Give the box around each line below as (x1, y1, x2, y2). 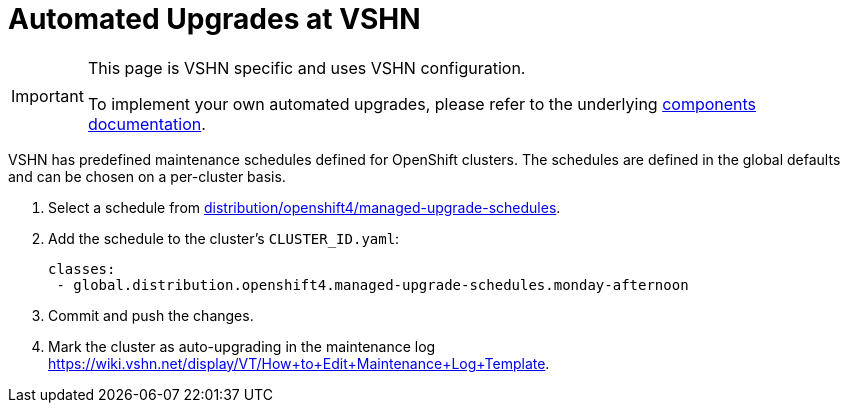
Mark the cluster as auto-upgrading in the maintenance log (48, 337, 436, 355)
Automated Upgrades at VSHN (8, 2, 421, 36)
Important (11, 85, 84, 106)
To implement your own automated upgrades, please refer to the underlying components (87, 93, 757, 114)
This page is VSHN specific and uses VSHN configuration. (87, 57, 526, 78)
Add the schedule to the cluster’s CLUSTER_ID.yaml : (48, 229, 400, 247)
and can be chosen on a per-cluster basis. (8, 167, 286, 185)
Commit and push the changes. (48, 306, 254, 324)
